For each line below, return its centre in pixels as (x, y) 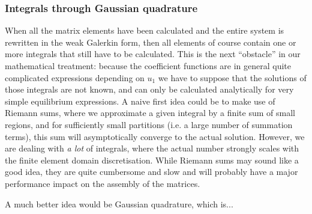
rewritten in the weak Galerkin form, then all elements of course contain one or (151, 42)
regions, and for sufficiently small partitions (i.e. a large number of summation (149, 124)
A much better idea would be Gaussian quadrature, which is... (119, 203)
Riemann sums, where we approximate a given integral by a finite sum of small (150, 113)
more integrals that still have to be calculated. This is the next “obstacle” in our (153, 54)
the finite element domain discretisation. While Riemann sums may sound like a (152, 160)
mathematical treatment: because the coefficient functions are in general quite (148, 66)
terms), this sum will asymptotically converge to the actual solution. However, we (155, 136)
